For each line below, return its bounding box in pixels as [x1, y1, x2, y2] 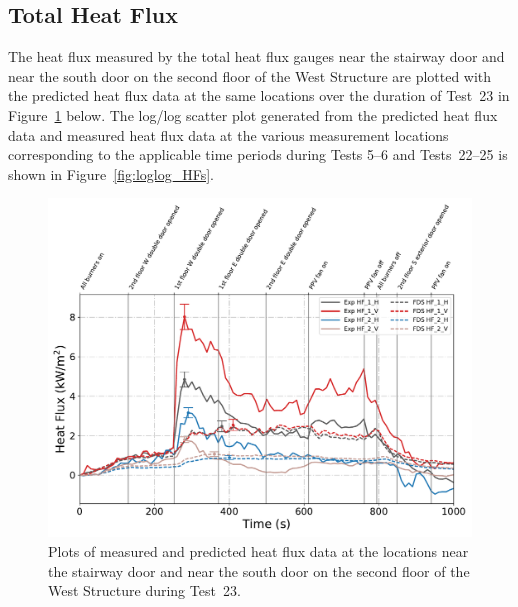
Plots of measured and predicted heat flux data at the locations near [48, 541, 469, 562]
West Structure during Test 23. [48, 580, 241, 601]
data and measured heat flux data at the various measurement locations [8, 124, 449, 145]
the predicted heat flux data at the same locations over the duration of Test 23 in [8, 85, 510, 106]
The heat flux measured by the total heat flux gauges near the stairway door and [8, 46, 505, 67]
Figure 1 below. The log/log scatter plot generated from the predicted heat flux [8, 104, 498, 125]
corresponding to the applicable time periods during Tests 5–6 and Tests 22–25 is [8, 144, 508, 165]
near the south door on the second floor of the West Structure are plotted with [8, 65, 492, 86]
